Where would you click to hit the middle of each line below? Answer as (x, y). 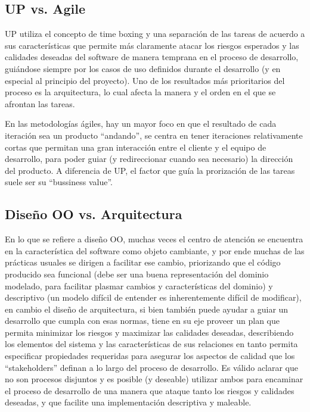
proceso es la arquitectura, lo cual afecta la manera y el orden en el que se (140, 92)
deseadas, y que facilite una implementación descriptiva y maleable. (128, 402)
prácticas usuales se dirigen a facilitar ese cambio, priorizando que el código (143, 262)
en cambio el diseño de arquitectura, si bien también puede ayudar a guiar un (147, 309)
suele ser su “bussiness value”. (59, 182)
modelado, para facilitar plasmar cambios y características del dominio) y (139, 285)
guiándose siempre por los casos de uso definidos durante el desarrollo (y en (143, 68)
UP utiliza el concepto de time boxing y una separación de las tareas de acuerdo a (155, 34)
